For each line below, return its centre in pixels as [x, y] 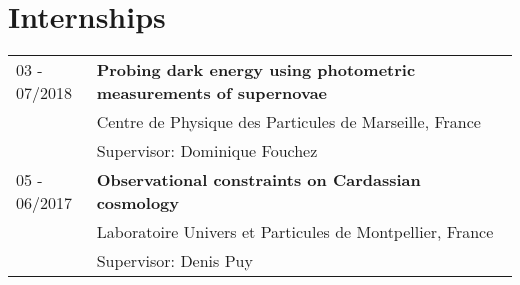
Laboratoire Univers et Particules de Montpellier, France [295, 232]
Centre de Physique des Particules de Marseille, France [288, 122]
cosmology [138, 203]
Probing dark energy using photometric [256, 70]
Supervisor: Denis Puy [174, 261]
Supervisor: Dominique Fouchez [207, 151]
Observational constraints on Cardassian [258, 180]
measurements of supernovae [212, 93]
